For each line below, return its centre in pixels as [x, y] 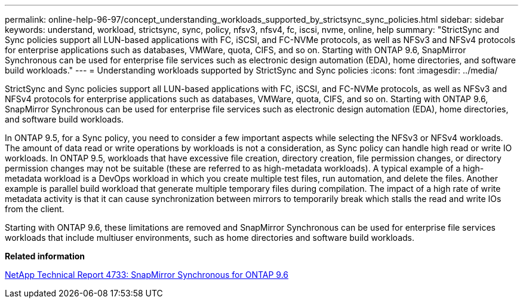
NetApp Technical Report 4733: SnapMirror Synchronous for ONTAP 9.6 [147, 275]
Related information [45, 256]
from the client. [35, 209]
